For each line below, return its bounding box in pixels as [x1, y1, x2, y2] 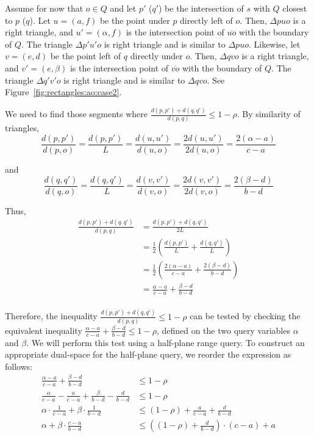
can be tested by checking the [190, 309, 301, 322]
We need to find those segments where [5, 107, 148, 120]
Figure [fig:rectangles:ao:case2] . [5, 85, 122, 98]
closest [282, 2, 307, 14]
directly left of [180, 13, 233, 26]
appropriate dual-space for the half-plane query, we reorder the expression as [5, 348, 291, 361]
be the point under [99, 13, 170, 26]
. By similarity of [237, 107, 301, 120]
